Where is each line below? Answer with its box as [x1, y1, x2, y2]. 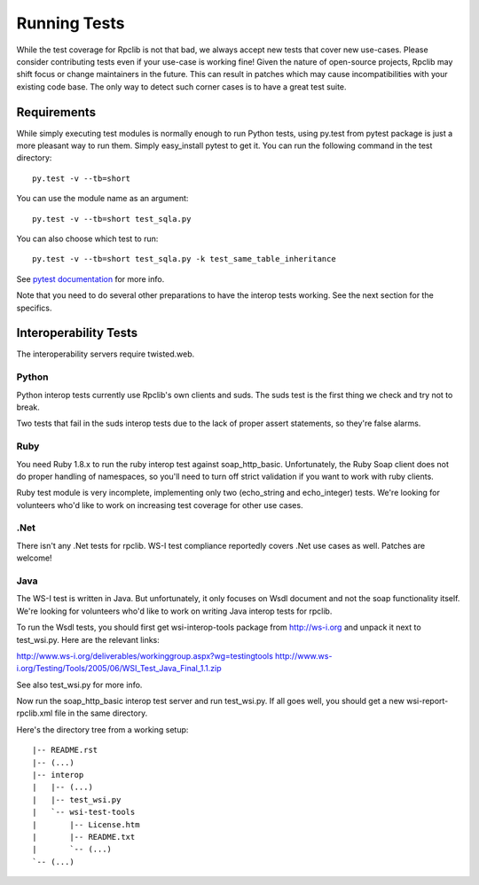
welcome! [16, 552, 52, 563]
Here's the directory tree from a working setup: [16, 724, 189, 735]
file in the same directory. [54, 708, 148, 718]
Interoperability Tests [16, 325, 138, 341]
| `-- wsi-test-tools [32, 807, 136, 818]
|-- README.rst [32, 745, 98, 756]
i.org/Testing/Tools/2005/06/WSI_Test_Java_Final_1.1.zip [16, 663, 222, 674]
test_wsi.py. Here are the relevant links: [16, 634, 160, 645]
